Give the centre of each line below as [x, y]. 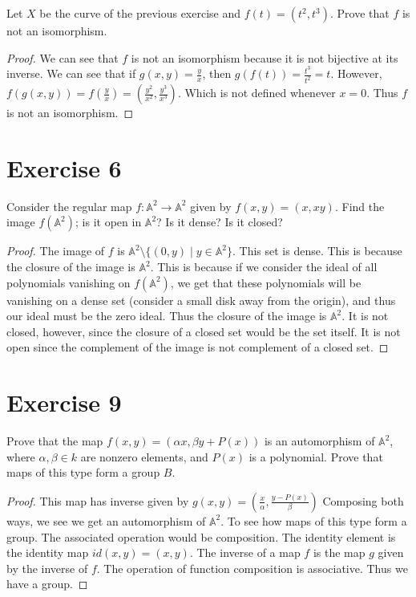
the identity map [48, 552]
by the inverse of [47, 568]
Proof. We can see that [63, 57]
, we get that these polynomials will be [266, 282]
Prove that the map [55, 441]
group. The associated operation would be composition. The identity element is [201, 536]
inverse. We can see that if [71, 73]
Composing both [363, 500]
